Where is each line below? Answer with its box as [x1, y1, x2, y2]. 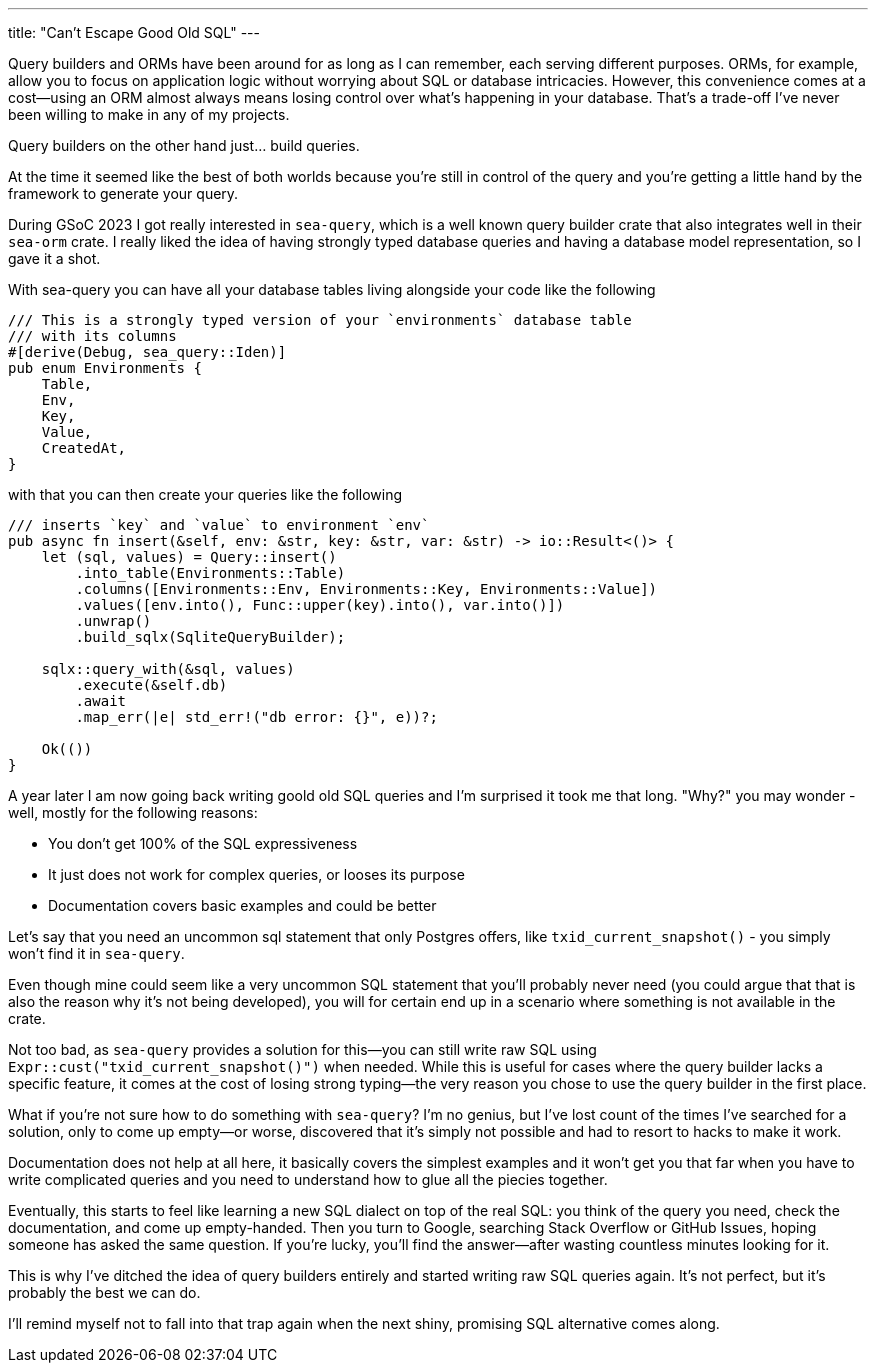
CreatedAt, [41, 440, 127, 456]
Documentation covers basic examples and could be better [48, 897, 437, 914]
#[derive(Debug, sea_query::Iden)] [8, 344, 287, 360]
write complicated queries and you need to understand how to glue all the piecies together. [8, 1171, 608, 1188]
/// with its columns [8, 328, 177, 344]
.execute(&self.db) [75, 677, 228, 693]
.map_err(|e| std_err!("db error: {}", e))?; [75, 709, 438, 725]
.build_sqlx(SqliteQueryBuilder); [75, 629, 346, 645]
